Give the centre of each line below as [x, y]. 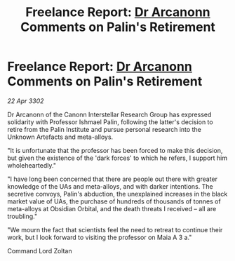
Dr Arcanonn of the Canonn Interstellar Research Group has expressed [109, 114]
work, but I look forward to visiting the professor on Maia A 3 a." [100, 237]
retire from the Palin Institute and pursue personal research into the [104, 129]
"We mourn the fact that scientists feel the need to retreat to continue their [115, 229]
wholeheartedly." [32, 165]
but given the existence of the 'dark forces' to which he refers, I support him [117, 158]
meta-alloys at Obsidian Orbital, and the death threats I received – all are [112, 208]
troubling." [22, 216]
